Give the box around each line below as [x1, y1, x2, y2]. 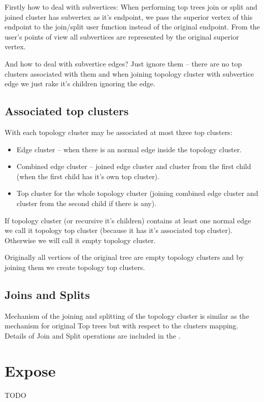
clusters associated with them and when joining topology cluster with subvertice [5, 68, 254, 79]
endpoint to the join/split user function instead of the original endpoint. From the [5, 21, 260, 32]
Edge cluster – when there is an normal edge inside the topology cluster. [16, 144, 242, 154]
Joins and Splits [5, 286, 90, 302]
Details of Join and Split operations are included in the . [5, 330, 181, 341]
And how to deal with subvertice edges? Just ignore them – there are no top [5, 58, 242, 69]
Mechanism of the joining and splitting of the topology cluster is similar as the [5, 310, 249, 321]
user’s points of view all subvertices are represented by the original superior [5, 31, 239, 42]
